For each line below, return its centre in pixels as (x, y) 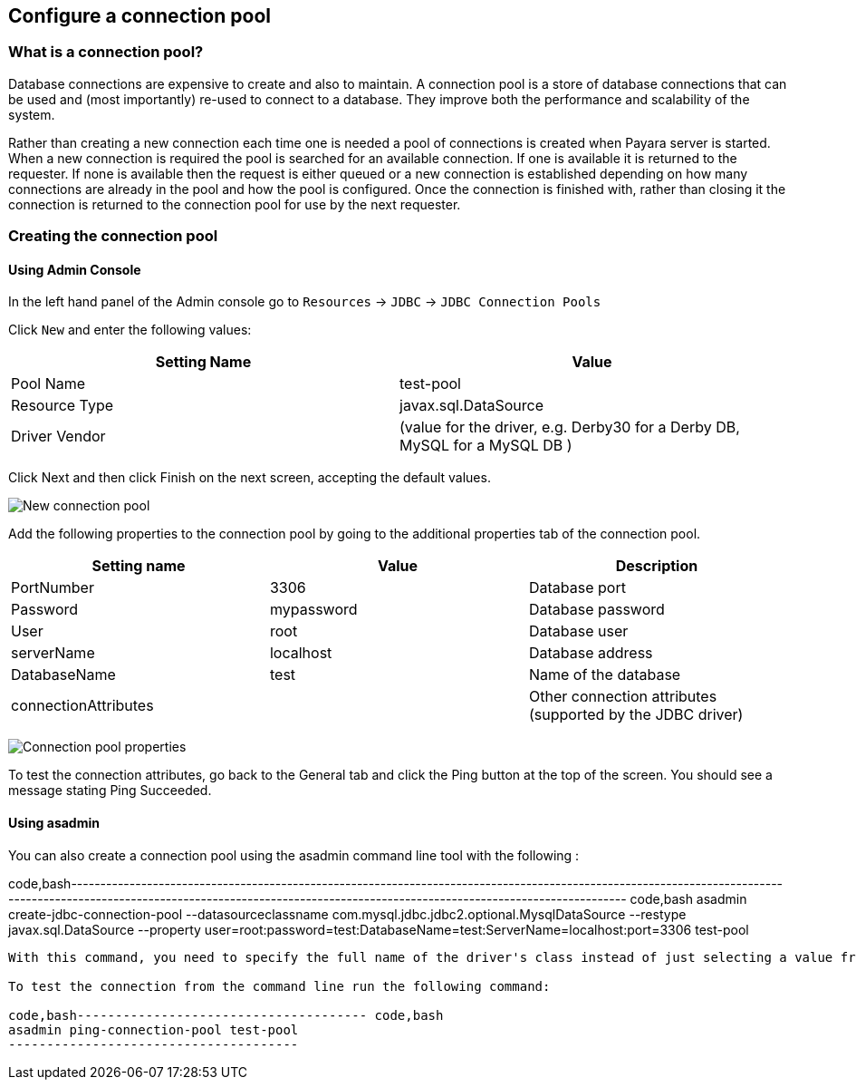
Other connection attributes (623, 697)
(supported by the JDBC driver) (636, 715)
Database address (591, 653)
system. (32, 114)
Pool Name (48, 384)
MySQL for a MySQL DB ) (486, 446)
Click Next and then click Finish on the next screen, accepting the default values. (250, 478)
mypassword (313, 610)
